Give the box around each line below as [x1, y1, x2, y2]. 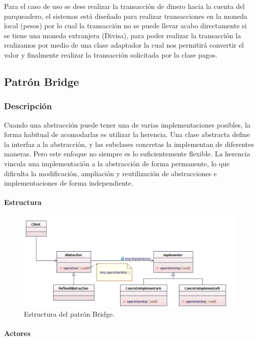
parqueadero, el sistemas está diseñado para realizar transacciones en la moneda [4, 10, 248, 21]
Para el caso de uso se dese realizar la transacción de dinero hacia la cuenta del [4, 1, 245, 11]
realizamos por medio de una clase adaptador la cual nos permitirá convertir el [4, 40, 244, 50]
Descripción [4, 100, 52, 112]
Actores [4, 328, 31, 338]
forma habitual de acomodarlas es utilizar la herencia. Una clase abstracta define [4, 129, 250, 139]
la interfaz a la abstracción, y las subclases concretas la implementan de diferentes [4, 138, 254, 149]
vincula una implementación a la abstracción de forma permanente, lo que [4, 158, 230, 168]
